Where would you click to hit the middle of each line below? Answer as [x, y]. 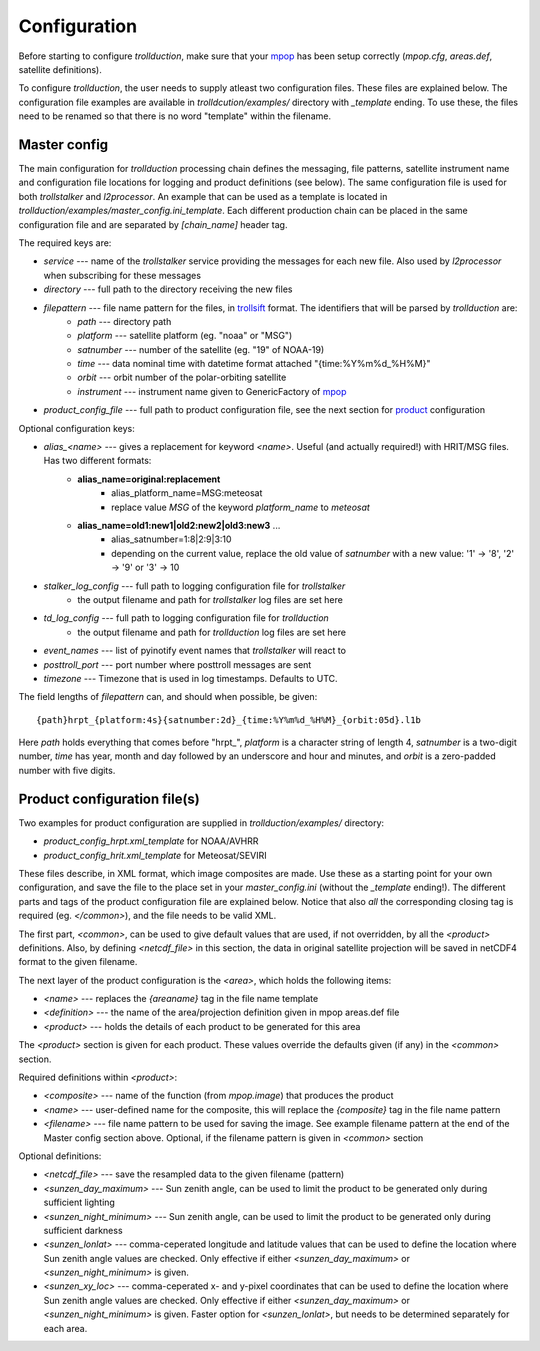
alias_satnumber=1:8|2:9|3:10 [171, 539]
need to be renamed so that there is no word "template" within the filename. [175, 116]
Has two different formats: [97, 461]
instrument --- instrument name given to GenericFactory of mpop [212, 391]
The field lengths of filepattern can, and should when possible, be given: [168, 697]
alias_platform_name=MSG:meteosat [187, 493]
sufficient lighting [79, 1202]
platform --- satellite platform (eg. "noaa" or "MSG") [185, 336]
